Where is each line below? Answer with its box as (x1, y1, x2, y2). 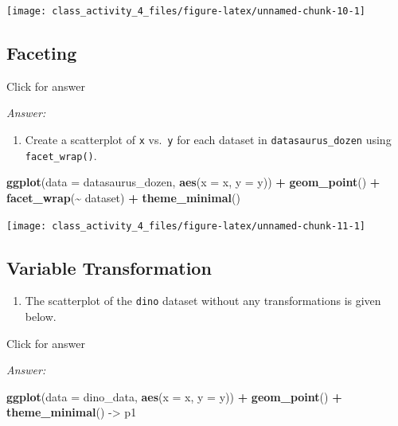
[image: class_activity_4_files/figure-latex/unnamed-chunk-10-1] (6, 6, 366, 17)
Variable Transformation (6, 255, 212, 279)
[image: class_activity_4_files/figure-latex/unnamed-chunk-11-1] (6, 220, 366, 232)
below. (25, 308, 57, 325)
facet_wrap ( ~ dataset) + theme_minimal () (6, 189, 240, 205)
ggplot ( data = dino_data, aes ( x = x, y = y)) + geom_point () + (6, 388, 342, 405)
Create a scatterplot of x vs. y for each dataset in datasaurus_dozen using (25, 131, 392, 148)
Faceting (6, 41, 77, 65)
